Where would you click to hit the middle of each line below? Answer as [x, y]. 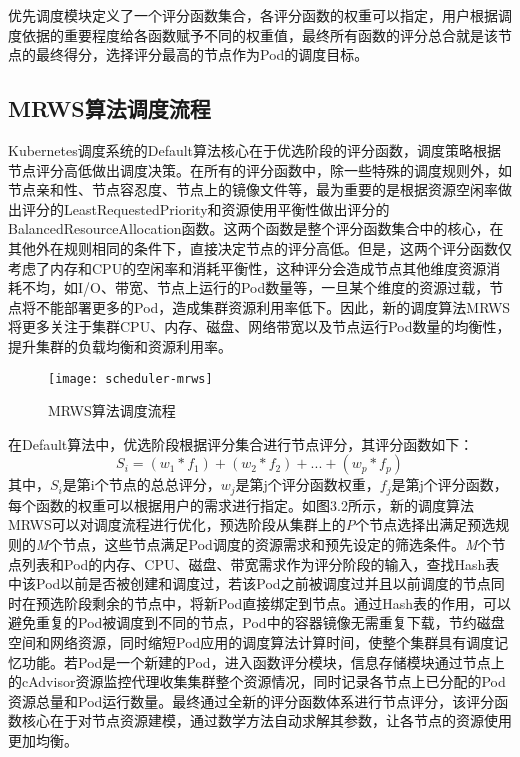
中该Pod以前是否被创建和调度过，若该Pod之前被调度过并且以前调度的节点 [249, 583]
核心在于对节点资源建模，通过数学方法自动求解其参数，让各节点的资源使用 [266, 720]
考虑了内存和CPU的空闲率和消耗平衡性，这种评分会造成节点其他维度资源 [247, 267]
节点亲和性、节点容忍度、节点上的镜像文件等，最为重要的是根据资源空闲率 [253, 189]
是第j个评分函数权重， [307, 484]
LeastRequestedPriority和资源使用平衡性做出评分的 [226, 208]
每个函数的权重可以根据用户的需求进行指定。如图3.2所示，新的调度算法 [241, 504]
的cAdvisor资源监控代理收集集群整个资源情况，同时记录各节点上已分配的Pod [257, 681]
